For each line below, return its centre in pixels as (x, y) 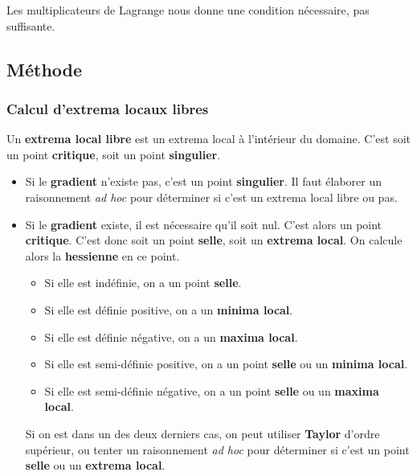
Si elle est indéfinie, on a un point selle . (143, 283)
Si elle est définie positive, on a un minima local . (169, 309)
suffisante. (31, 25)
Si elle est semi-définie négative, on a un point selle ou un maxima (212, 390)
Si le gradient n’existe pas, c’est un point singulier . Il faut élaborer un (204, 181)
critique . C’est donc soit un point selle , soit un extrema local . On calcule (214, 240)
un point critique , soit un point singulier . (114, 154)
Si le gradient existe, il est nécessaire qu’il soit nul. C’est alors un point (204, 224)
